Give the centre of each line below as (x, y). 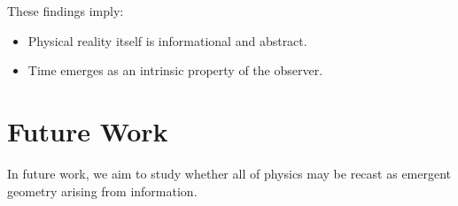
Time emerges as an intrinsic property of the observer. (175, 70)
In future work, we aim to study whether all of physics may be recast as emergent (229, 173)
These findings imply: (66, 11)
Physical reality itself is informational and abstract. (167, 40)
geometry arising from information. (102, 191)
